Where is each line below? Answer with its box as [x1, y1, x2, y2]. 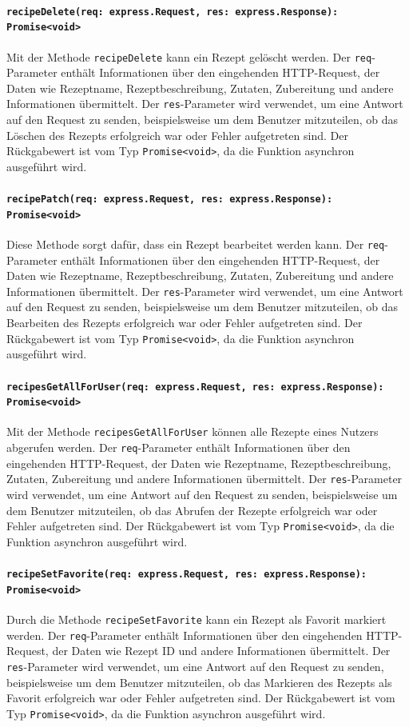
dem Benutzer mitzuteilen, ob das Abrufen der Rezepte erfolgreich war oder [6, 501, 378, 518]
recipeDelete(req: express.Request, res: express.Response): [6, 6, 339, 18]
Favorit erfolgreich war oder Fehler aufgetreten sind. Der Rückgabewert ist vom [6, 689, 395, 706]
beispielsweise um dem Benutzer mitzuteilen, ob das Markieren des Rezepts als [6, 673, 392, 690]
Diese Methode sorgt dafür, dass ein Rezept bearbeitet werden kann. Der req [6, 235, 385, 252]
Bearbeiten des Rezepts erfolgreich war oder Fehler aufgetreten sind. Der [6, 314, 363, 331]
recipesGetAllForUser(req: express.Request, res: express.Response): [6, 381, 384, 393]
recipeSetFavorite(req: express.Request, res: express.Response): [6, 569, 367, 581]
